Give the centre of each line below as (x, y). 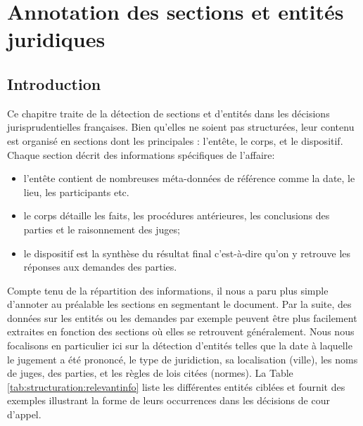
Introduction (54, 83)
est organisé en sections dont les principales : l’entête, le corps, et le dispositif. (175, 140)
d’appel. (24, 414)
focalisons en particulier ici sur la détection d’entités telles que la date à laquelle (180, 346)
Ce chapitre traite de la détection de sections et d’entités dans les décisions (168, 113)
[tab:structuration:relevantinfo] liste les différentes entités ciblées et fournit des (176, 386)
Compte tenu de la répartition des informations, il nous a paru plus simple (168, 290)
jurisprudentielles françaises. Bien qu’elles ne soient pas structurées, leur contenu (181, 127)
